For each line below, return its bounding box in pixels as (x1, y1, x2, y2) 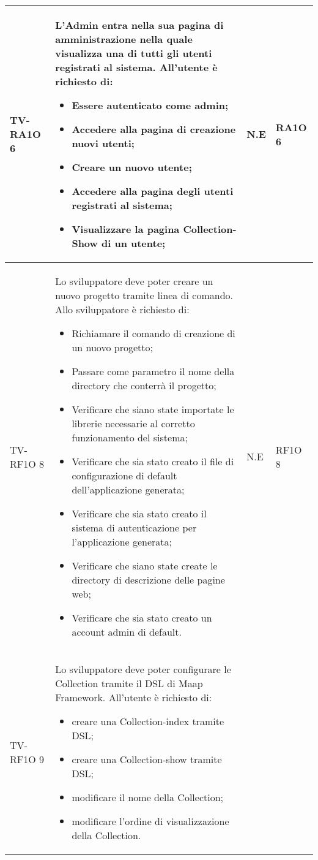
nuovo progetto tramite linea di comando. (55, 288, 233, 302)
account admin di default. (72, 625, 182, 639)
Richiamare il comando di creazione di (72, 326, 235, 340)
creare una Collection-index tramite (72, 714, 224, 728)
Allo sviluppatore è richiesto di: (55, 302, 190, 316)
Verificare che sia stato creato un (72, 611, 212, 625)
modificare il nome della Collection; (72, 790, 224, 804)
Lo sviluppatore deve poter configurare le (55, 662, 231, 676)
